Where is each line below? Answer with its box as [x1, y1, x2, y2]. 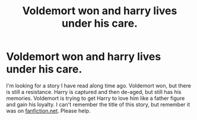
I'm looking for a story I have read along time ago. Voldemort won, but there [6, 82, 192, 89]
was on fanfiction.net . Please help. [6, 107, 91, 114]
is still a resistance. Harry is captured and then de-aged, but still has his [6, 88, 182, 95]
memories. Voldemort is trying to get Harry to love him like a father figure [6, 95, 185, 102]
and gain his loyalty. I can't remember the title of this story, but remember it [6, 100, 190, 108]
